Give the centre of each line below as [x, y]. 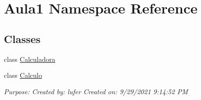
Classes [22, 38]
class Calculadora [30, 59]
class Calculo [23, 75]
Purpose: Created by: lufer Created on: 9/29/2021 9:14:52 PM [96, 91]
